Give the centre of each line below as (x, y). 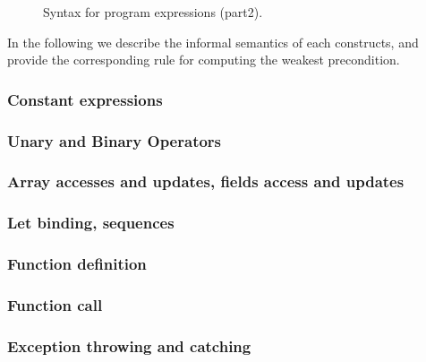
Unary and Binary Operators (115, 140)
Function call (55, 304)
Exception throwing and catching (129, 345)
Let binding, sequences (91, 223)
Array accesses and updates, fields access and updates (206, 181)
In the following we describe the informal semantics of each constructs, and (213, 42)
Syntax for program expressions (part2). (153, 12)
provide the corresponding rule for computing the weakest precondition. (204, 60)
